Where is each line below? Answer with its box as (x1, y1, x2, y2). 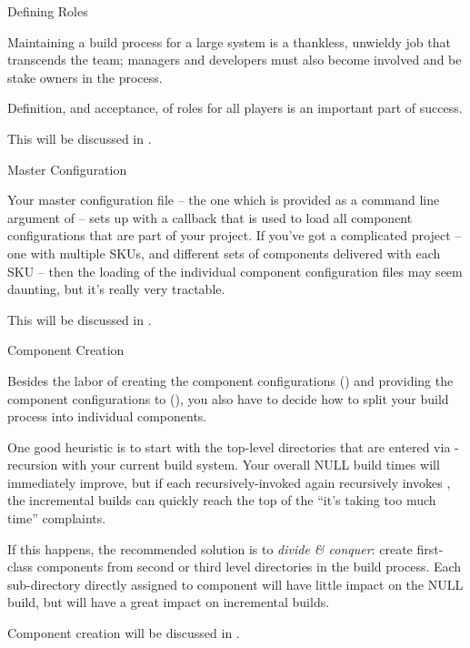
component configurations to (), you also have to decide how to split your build (7, 389, 449, 408)
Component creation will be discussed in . (7, 623, 240, 643)
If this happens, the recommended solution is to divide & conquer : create (7, 539, 413, 558)
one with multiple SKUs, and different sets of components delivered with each (7, 243, 441, 262)
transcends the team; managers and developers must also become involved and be (7, 50, 462, 69)
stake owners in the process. (7, 67, 163, 86)
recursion (7, 455, 58, 474)
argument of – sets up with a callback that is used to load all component (7, 208, 413, 227)
